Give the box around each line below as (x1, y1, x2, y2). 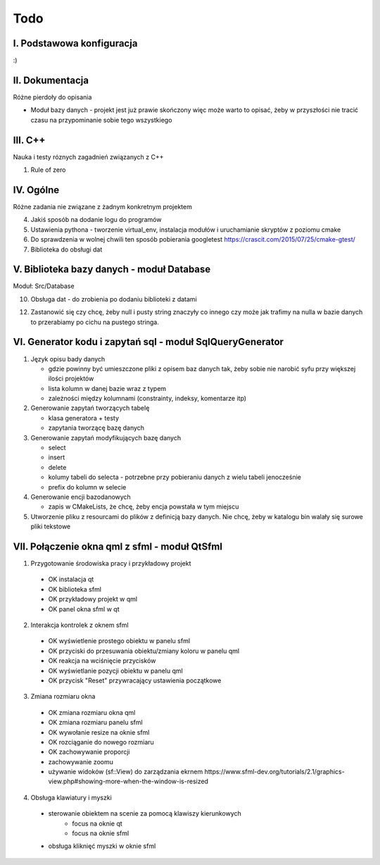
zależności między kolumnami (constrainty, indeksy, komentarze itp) (48, 394, 246, 403)
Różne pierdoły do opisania (13, 92, 92, 101)
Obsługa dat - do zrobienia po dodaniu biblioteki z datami (30, 294, 197, 303)
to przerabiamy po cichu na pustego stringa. (30, 318, 160, 326)
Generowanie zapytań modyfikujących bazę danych (30, 433, 182, 442)
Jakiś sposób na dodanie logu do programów (30, 216, 162, 224)
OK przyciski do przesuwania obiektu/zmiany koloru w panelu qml (48, 647, 239, 655)
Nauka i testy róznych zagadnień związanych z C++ (13, 152, 164, 161)
